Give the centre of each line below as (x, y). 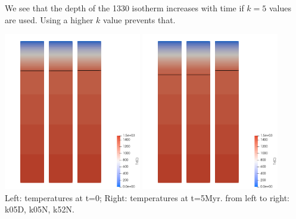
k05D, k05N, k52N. (40, 209)
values (280, 8)
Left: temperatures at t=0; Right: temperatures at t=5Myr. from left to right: (147, 197)
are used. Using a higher (49, 19)
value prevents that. (139, 19)
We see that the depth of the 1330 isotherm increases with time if (124, 8)
